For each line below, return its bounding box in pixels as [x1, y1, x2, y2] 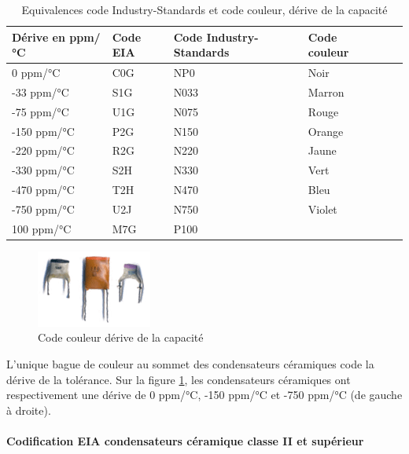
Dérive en [12, 28, 65, 45]
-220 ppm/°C [12, 142, 75, 159]
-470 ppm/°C [12, 181, 75, 198]
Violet [308, 200, 337, 217]
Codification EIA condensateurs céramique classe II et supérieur [6, 433, 364, 449]
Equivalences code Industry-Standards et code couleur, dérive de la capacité [21, 2, 388, 17]
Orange [308, 123, 344, 139]
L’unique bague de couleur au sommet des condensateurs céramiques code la [6, 356, 374, 372]
